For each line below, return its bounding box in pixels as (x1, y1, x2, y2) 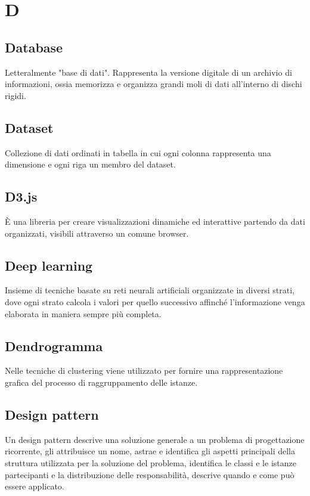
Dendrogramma (5, 336, 103, 355)
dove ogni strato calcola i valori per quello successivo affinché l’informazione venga (5, 295, 305, 308)
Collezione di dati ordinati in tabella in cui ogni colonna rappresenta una (5, 146, 271, 159)
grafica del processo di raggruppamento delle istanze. (5, 376, 198, 388)
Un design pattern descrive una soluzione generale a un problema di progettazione (5, 433, 305, 445)
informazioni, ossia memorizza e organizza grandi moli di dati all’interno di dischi (5, 77, 302, 90)
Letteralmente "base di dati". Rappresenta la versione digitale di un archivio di (5, 66, 292, 78)
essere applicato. (5, 480, 64, 492)
